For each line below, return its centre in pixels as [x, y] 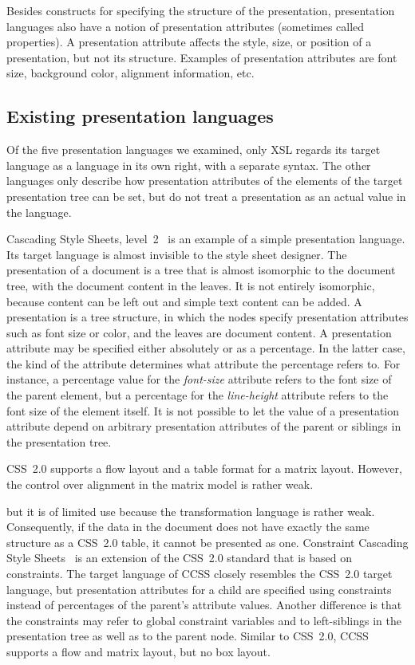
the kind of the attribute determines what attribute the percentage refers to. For [204, 363]
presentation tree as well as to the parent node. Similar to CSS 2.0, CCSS [188, 636]
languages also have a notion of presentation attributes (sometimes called [186, 26]
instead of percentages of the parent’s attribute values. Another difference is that [204, 605]
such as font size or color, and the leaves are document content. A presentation [199, 332]
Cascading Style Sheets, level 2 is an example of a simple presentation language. [206, 239]
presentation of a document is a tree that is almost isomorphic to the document [201, 270]
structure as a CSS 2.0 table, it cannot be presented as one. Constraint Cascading [207, 542]
